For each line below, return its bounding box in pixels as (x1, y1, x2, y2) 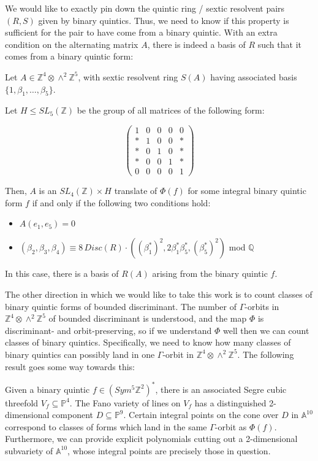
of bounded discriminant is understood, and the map (48, 312, 247, 325)
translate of (114, 184, 157, 197)
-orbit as (214, 420, 247, 433)
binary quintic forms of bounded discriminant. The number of (5, 300, 237, 312)
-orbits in (244, 300, 279, 312)
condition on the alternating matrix (5, 37, 138, 50)
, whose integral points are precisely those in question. (67, 444, 271, 457)
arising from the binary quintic (152, 267, 268, 280)
